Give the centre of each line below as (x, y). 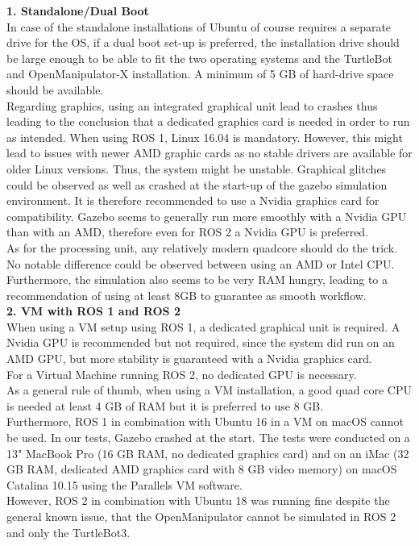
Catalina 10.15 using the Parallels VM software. (124, 484)
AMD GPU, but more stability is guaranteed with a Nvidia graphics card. (189, 358)
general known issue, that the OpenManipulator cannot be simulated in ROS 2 (201, 516)
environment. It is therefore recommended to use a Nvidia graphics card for (193, 200)
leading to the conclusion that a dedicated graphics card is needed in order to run (208, 121)
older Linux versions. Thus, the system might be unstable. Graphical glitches (197, 168)
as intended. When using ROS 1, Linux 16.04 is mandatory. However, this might (205, 137)
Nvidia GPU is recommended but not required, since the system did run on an (201, 342)
